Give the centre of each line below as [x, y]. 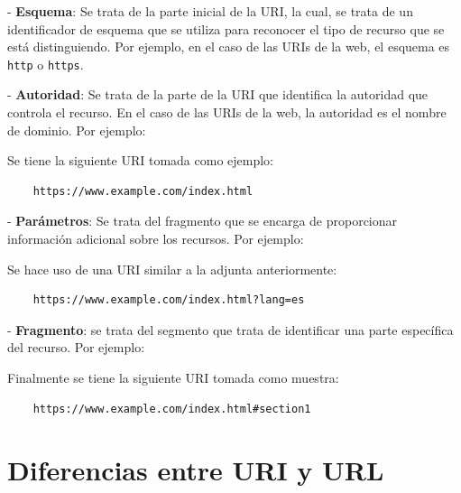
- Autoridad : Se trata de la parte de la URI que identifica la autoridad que [218, 94]
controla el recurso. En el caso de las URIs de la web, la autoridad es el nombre [227, 112]
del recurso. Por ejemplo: [76, 347]
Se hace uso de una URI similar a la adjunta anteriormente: [172, 269]
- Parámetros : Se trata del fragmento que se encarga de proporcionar [203, 221]
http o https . [46, 64]
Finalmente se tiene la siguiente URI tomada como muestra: [173, 377]
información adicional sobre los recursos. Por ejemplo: [156, 238]
